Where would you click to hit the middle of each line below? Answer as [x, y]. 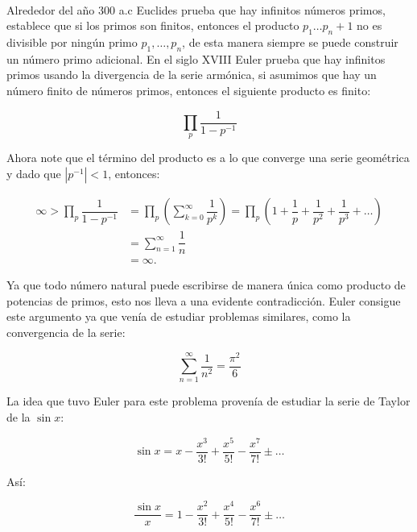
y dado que [34, 174]
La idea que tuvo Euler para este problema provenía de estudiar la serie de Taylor [208, 401]
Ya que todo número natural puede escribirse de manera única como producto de [206, 285]
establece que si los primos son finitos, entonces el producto [153, 25]
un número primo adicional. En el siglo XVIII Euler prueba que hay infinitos [196, 58]
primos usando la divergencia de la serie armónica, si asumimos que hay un [192, 75]
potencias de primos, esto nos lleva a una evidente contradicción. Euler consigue [204, 300]
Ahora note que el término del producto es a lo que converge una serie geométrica [208, 158]
